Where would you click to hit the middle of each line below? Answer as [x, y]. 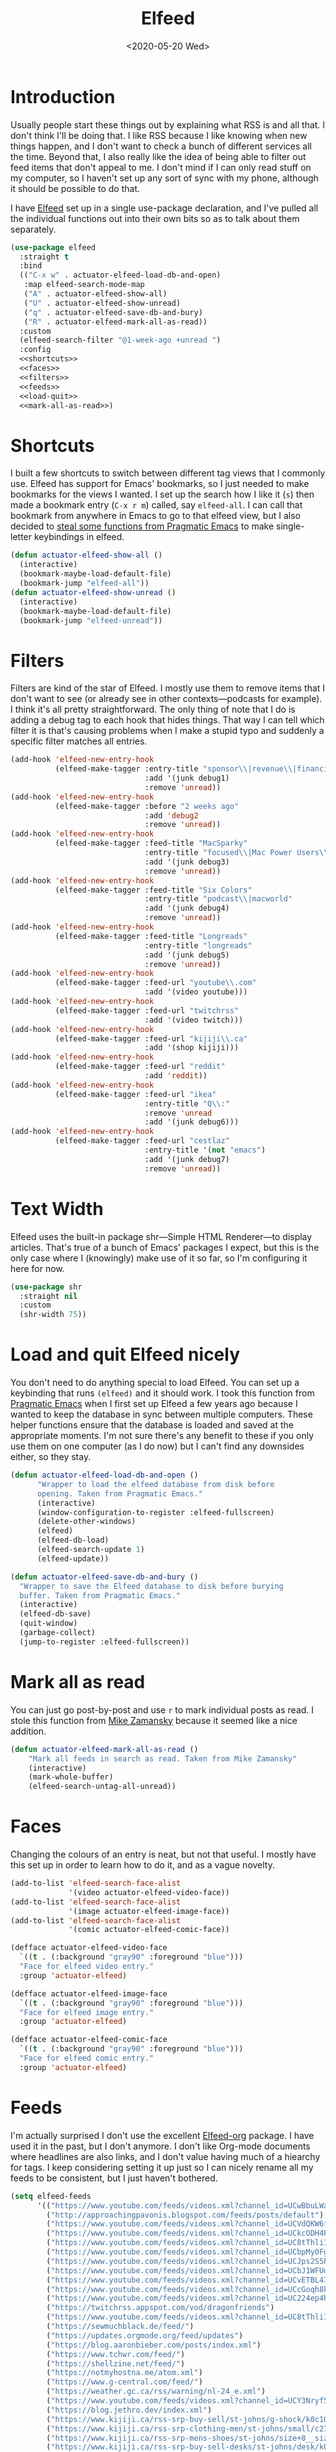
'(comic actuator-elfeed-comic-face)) [149, 1930]
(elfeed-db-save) [55, 1614]
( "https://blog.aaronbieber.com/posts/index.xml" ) [154, 2345]
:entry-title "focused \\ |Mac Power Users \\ [236, 853]
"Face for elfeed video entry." [87, 1967]
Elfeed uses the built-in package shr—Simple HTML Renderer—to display [161, 1236]
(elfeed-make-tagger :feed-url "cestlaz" [142, 1141]
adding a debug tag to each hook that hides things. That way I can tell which [167, 720]
